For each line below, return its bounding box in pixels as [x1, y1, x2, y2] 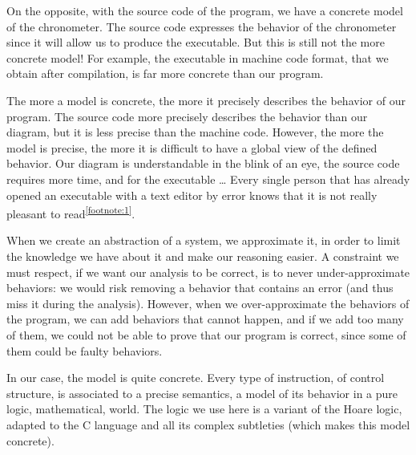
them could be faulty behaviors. [6, 342, 163, 359]
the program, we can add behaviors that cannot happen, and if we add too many [6, 311, 404, 327]
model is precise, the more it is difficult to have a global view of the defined [6, 139, 378, 156]
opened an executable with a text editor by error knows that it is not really [6, 186, 378, 203]
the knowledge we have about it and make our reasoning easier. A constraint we [6, 247, 399, 264]
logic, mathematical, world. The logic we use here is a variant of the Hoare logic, [6, 400, 402, 417]
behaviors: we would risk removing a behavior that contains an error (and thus [6, 279, 394, 296]
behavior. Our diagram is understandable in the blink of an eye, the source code [6, 155, 400, 172]
